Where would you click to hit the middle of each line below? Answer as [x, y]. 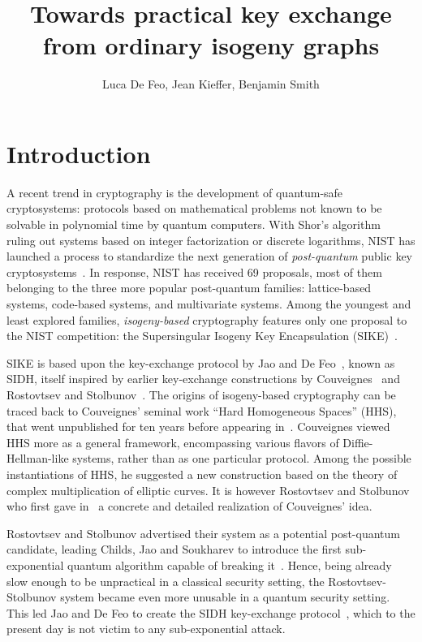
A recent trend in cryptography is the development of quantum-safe [175, 192]
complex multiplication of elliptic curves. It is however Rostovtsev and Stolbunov [208, 490]
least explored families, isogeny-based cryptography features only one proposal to [207, 319]
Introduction [79, 153]
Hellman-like [38, 458]
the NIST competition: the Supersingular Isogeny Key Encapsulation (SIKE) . [202, 336]
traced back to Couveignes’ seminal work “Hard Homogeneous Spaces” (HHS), [202, 410]
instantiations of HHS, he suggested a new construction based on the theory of [202, 474]
